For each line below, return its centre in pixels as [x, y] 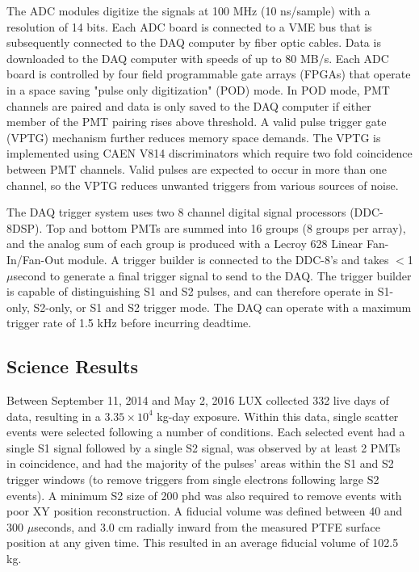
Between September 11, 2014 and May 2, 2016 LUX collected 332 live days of [198, 400]
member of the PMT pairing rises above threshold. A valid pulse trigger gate [197, 122]
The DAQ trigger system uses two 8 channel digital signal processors [176, 212]
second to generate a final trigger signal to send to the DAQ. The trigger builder [212, 275]
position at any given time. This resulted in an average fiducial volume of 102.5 [203, 543]
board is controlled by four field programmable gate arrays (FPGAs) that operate [209, 74]
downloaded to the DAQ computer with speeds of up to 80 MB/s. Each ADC [198, 58]
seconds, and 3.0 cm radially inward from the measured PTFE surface [207, 526]
